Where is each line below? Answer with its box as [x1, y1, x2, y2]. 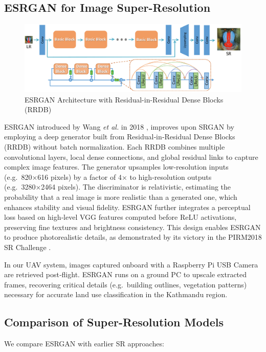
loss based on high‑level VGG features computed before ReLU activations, [4, 212, 237, 222]
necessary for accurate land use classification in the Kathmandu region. [4, 289, 228, 300]
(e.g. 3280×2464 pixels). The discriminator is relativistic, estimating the [4, 181, 231, 192]
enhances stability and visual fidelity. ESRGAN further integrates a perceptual [4, 201, 251, 212]
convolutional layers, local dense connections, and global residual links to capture [4, 151, 258, 162]
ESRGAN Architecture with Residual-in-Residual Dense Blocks [25, 94, 224, 105]
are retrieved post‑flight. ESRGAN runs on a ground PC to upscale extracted [4, 269, 247, 280]
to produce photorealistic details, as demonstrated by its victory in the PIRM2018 [4, 232, 262, 242]
